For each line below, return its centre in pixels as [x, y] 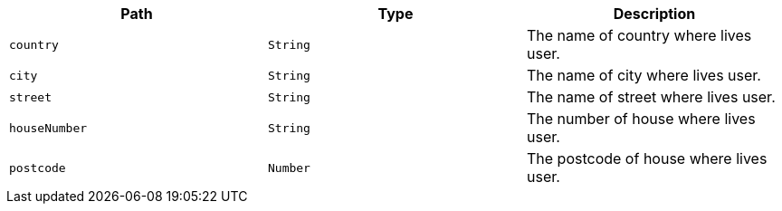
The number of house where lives [641, 119]
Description [654, 14]
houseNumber [48, 128]
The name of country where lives [639, 35]
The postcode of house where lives [647, 158]
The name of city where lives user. [644, 75]
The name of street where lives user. [651, 97]
